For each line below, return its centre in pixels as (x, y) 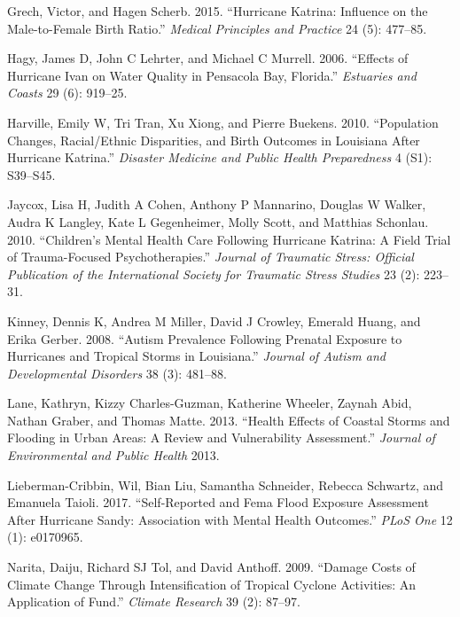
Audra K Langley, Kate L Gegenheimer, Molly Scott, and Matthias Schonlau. (218, 221)
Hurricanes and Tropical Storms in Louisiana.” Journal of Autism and (196, 356)
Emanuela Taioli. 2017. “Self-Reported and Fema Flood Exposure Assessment (218, 502)
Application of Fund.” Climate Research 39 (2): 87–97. (154, 601)
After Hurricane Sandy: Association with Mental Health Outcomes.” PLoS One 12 (230, 519)
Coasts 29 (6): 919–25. (67, 93)
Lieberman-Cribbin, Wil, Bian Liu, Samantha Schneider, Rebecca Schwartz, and (226, 484)
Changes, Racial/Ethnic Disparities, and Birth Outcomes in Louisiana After (214, 140)
